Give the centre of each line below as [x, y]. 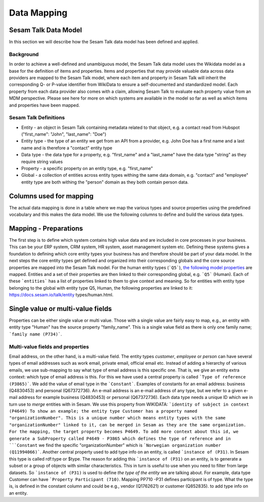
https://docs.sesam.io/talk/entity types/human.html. [61, 295]
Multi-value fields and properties [49, 347]
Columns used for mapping [51, 196]
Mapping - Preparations [46, 228]
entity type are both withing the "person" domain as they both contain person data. [105, 182]
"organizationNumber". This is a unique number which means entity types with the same [117, 418]
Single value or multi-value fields [60, 308]
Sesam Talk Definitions [37, 118]
